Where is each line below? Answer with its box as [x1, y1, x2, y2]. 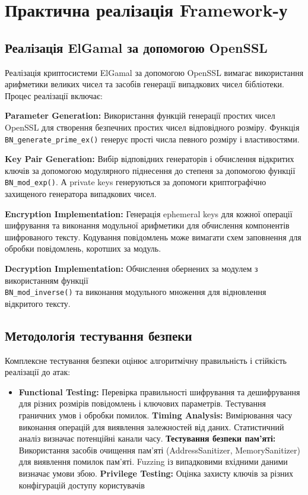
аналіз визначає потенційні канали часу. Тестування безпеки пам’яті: [18, 432, 276, 445]
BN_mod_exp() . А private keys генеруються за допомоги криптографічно [5, 176, 266, 188]
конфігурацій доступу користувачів [18, 478, 145, 491]
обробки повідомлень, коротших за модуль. [5, 242, 161, 255]
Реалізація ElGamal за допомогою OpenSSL [5, 38, 268, 56]
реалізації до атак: [5, 366, 71, 378]
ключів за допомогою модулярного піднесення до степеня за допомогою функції [5, 164, 296, 176]
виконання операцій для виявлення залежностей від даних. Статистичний [18, 420, 284, 433]
